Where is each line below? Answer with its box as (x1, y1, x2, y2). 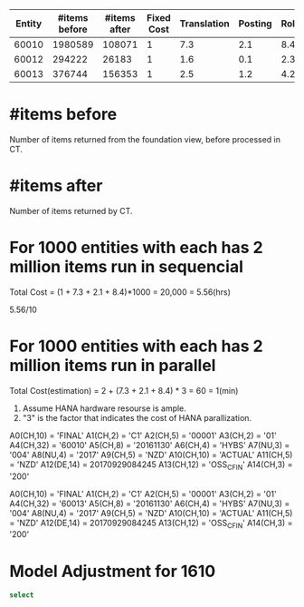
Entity (15, 17, 43, 30)
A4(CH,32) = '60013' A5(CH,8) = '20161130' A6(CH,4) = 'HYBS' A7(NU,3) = (9, 498, 290, 509)
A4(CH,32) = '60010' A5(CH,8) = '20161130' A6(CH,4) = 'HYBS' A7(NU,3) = (9, 439, 290, 450)
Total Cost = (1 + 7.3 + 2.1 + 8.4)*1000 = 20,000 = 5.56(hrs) (9, 286, 231, 298)
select (9, 591, 34, 600)
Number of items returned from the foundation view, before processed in (9, 133, 281, 144)
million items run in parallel (9, 356, 216, 376)
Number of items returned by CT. (9, 205, 133, 216)
